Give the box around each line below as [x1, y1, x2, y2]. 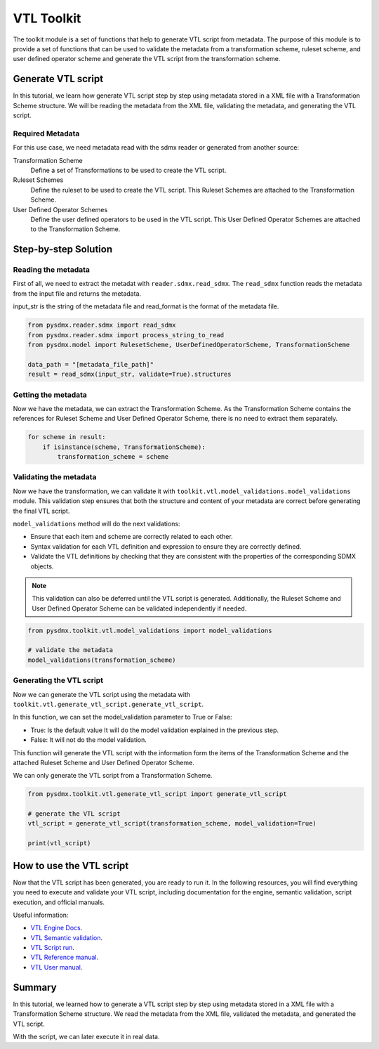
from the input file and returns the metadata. [13, 289, 142, 298]
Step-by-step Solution [13, 243, 112, 256]
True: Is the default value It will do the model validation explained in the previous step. [30, 726, 279, 734]
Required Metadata [13, 129, 80, 138]
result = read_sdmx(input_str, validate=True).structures [27, 370, 232, 379]
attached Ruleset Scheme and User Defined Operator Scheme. [13, 758, 194, 767]
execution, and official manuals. [13, 898, 105, 906]
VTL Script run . [30, 944, 75, 952]
